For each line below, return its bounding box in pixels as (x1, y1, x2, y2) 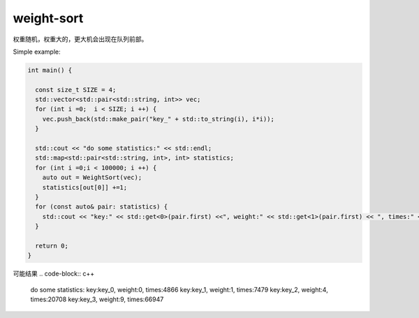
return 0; (35, 241, 69, 250)
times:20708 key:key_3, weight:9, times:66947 (30, 295, 164, 303)
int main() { (27, 66, 73, 74)
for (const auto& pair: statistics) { (35, 203, 168, 211)
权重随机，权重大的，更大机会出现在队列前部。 (13, 35, 148, 43)
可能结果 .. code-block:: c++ (13, 269, 95, 278)
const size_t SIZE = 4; (35, 86, 117, 93)
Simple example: (13, 47, 61, 56)
